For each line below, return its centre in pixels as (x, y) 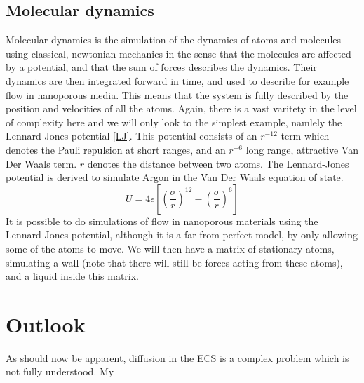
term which (305, 136)
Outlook (46, 324)
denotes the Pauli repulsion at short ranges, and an (116, 149)
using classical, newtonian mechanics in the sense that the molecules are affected (178, 53)
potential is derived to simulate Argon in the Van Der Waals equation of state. (175, 177)
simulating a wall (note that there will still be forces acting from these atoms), (174, 262)
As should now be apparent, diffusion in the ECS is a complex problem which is (177, 357)
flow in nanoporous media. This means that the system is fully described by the (177, 94)
